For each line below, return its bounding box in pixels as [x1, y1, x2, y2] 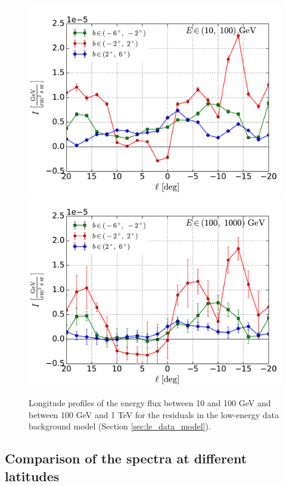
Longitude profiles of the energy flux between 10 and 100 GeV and [29, 397, 271, 409]
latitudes [5, 466, 60, 485]
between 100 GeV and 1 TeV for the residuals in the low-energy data [29, 408, 279, 420]
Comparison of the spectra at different [5, 449, 247, 468]
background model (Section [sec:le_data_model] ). [29, 420, 211, 432]
